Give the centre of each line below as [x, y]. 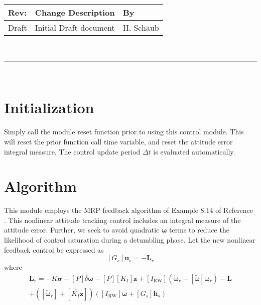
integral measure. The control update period [72, 151]
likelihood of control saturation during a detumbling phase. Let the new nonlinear [130, 240]
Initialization [49, 107]
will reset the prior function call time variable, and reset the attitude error [118, 141]
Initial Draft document [75, 27]
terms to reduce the [199, 230]
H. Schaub [141, 27]
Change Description [75, 12]
